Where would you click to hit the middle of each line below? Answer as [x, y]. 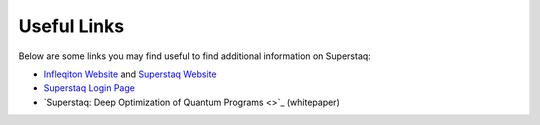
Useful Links [71, 26]
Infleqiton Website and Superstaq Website [130, 74]
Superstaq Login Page [89, 88]
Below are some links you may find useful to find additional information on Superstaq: [195, 56]
